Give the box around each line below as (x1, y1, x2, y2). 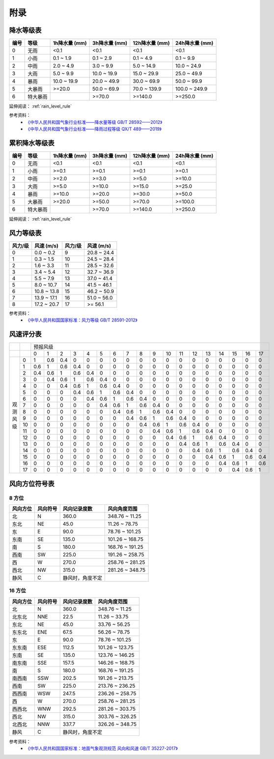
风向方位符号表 (9, 479, 55, 488)
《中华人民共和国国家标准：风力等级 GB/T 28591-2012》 (26, 317, 137, 323)
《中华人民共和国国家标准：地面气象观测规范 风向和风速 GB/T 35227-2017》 (26, 745, 178, 752)
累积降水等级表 (9, 139, 55, 147)
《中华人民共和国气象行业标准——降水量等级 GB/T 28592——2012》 (26, 119, 163, 125)
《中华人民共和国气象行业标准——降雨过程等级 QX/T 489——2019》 (26, 126, 162, 132)
